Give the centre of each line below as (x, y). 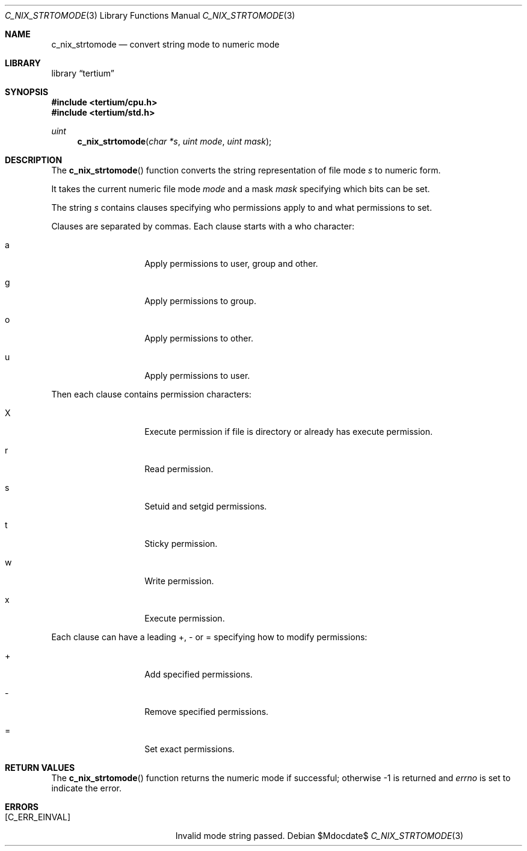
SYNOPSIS (27, 92)
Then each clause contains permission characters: (151, 394)
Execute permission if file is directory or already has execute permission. (289, 432)
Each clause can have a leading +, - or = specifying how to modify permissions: (209, 637)
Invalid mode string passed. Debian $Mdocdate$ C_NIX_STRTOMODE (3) (319, 836)
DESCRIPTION (34, 160)
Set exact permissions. (190, 749)
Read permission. (179, 469)
